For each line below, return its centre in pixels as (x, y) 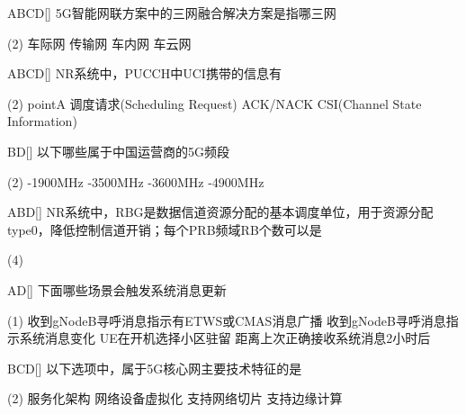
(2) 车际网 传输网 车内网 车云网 (99, 43)
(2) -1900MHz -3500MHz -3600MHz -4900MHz (136, 181)
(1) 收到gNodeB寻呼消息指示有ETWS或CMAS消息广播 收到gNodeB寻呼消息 (227, 320)
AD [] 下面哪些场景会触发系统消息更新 (117, 289)
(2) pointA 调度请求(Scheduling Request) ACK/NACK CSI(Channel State (215, 103)
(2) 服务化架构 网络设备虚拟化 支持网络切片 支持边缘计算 (175, 398)
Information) (42, 121)
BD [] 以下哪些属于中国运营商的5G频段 (119, 151)
